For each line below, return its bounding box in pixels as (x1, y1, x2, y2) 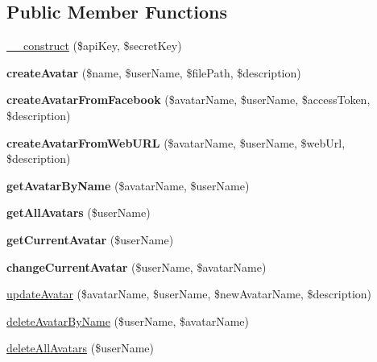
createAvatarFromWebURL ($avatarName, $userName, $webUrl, (6, 134, 346, 151)
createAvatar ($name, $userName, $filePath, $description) (6, 64, 301, 81)
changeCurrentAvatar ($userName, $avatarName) (6, 258, 267, 275)
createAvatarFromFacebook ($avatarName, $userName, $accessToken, (6, 91, 371, 108)
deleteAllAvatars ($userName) (6, 339, 154, 356)
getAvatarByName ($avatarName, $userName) (6, 177, 250, 193)
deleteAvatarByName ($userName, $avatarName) (6, 312, 249, 329)
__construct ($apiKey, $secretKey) (6, 37, 182, 54)
